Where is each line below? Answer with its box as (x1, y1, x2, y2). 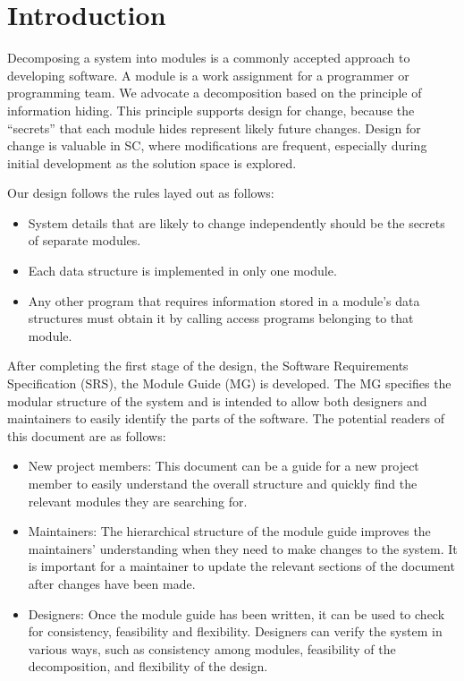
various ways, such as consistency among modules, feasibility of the (28, 639, 396, 658)
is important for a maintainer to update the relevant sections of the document (28, 557, 455, 575)
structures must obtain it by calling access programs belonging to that (28, 309, 414, 328)
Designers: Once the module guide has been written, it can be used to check (28, 604, 445, 623)
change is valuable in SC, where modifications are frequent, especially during (7, 136, 427, 155)
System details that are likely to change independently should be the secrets (28, 213, 445, 232)
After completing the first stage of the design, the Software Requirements (7, 356, 409, 375)
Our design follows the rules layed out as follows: (7, 183, 274, 202)
